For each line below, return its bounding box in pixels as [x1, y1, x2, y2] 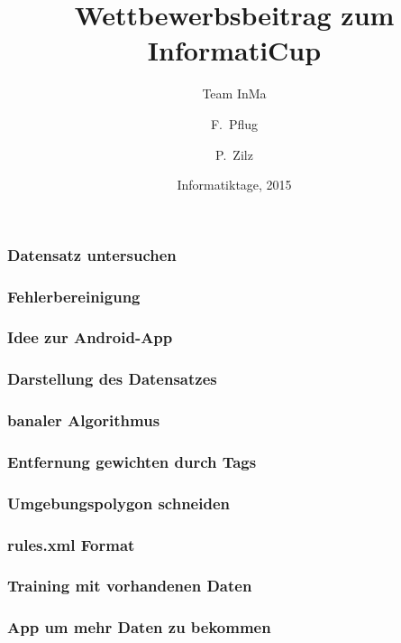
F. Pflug [210, 114, 259, 133]
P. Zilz [215, 144, 253, 163]
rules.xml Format [7, 533, 135, 555]
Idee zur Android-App [7, 326, 173, 349]
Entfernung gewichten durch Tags [7, 450, 257, 472]
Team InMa [202, 84, 267, 103]
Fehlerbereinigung [7, 284, 141, 307]
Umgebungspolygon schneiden [7, 491, 230, 514]
